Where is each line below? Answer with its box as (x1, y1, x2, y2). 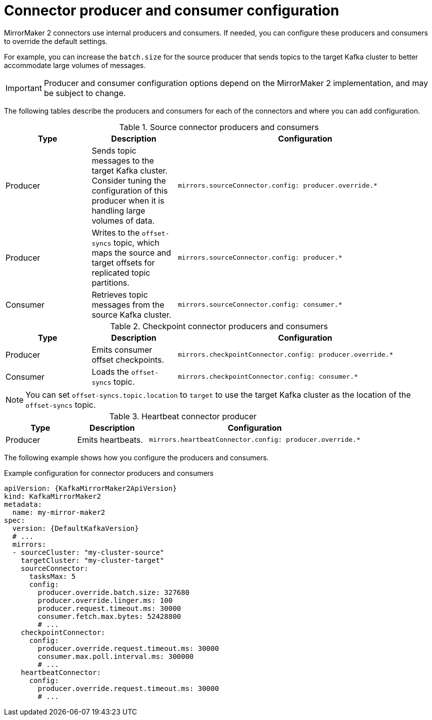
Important (5, 83, 42, 93)
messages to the (91, 155, 154, 166)
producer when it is (91, 195, 164, 206)
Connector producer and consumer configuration (4, 2, 339, 19)
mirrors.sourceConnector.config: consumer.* (177, 301, 342, 309)
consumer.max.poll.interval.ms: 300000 (37, 652, 194, 660)
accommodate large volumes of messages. (4, 61, 146, 70)
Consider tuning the (91, 175, 166, 186)
